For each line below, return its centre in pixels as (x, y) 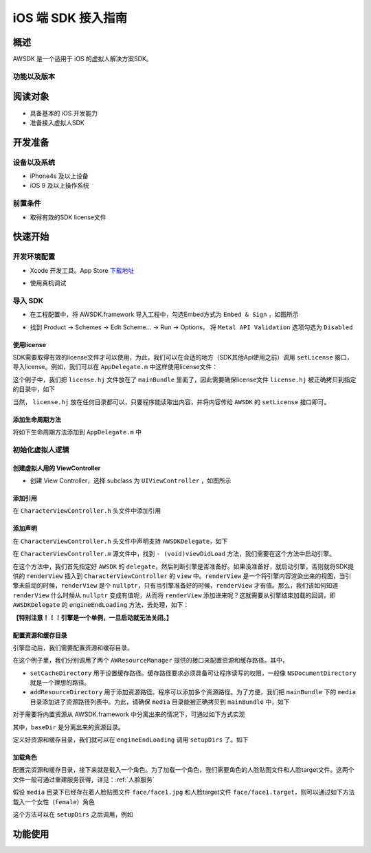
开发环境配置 (34, 256)
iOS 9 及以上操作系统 (59, 186)
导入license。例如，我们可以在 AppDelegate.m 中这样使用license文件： (115, 367)
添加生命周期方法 (37, 419)
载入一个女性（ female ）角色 (54, 801)
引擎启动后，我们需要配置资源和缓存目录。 (73, 647)
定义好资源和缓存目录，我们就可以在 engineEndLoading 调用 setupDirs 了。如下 (131, 740)
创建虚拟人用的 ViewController (57, 468)
